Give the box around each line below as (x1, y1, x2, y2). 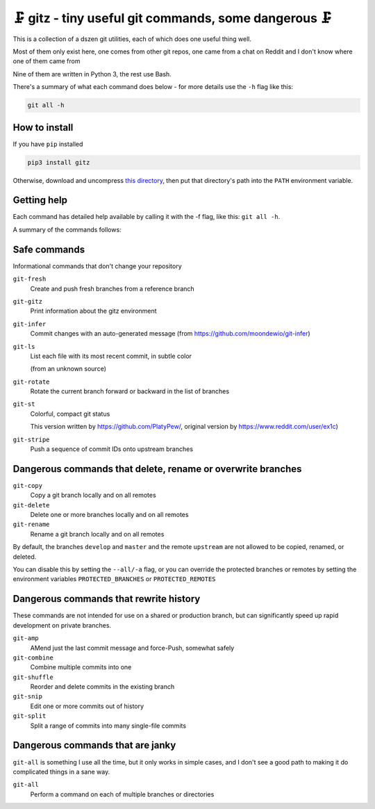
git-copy (12, 482, 43, 489)
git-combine (12, 653, 53, 662)
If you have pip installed (12, 140, 83, 148)
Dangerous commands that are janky (12, 739, 176, 751)
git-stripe (12, 435, 50, 443)
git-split (12, 712, 47, 720)
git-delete (12, 501, 50, 509)
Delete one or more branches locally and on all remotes (30, 511, 189, 519)
